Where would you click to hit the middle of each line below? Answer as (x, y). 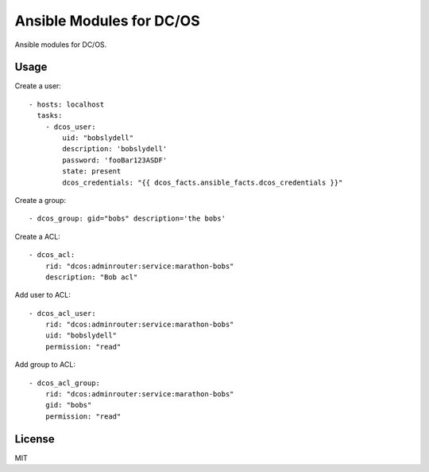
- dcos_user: (70, 127)
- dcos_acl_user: (62, 313)
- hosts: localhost (67, 104)
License (35, 439)
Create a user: (38, 86)
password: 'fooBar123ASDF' (115, 160)
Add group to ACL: (45, 365)
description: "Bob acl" (91, 277)
